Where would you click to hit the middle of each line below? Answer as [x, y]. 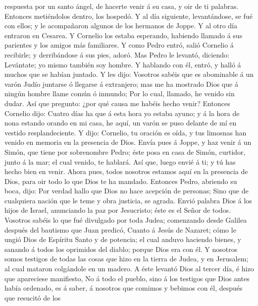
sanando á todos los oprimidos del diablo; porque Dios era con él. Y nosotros [121, 249]
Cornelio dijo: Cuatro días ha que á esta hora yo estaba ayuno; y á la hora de [122, 113]
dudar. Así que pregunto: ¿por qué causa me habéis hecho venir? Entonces [117, 103]
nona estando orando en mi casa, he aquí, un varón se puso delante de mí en [121, 123]
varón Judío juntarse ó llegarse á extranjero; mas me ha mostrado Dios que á [121, 84]
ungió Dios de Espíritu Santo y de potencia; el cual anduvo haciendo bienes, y [123, 239]
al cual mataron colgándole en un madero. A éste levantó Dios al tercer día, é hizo [129, 269]
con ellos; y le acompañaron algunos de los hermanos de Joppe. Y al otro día [121, 26]
